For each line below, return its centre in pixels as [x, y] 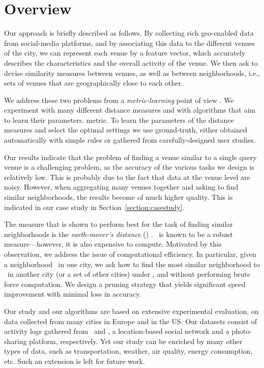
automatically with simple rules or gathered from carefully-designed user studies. [130, 140]
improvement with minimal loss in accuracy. [73, 294]
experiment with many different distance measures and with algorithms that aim [130, 110]
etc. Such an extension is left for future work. [75, 361]
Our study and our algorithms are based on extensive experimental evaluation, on [131, 311]
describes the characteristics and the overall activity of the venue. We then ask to [131, 62]
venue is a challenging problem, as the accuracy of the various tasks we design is [129, 167]
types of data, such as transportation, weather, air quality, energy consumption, [128, 351]
